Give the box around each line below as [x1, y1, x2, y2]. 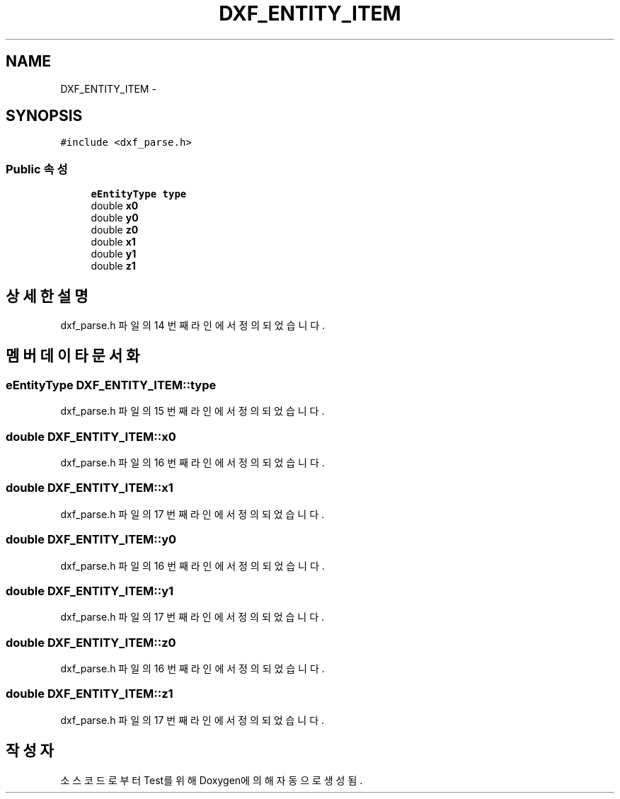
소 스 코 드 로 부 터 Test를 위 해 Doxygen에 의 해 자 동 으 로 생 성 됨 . [60, 774, 363, 786]
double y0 [91, 212, 139, 224]
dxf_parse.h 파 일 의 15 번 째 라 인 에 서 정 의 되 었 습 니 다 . [60, 405, 325, 418]
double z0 [91, 224, 139, 236]
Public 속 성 [6, 161, 68, 176]
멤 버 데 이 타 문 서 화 [6, 347, 140, 365]
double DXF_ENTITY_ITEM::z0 [6, 635, 176, 650]
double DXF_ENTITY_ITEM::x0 [6, 429, 176, 444]
